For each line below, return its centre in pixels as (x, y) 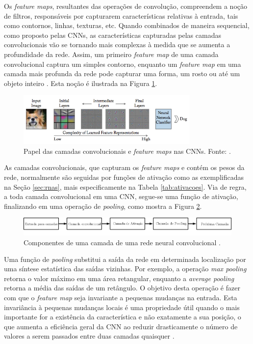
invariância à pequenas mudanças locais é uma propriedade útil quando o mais (122, 307)
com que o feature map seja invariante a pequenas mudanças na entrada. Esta (121, 297)
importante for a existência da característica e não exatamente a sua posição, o (123, 317)
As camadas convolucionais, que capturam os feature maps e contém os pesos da (124, 167)
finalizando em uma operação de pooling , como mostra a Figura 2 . (103, 206)
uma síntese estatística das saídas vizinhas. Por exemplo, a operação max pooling (125, 269)
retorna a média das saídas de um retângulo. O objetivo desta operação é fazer (122, 288)
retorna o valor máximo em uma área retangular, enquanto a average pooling (119, 278)
